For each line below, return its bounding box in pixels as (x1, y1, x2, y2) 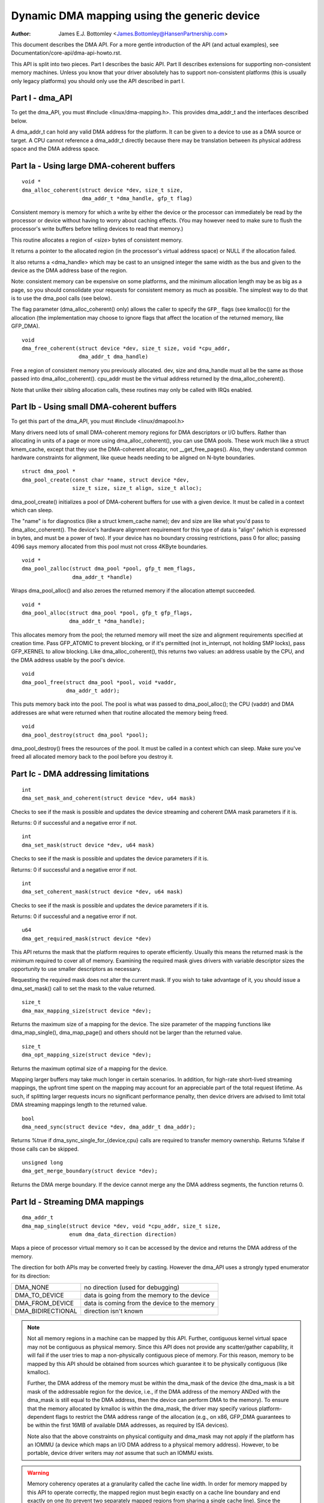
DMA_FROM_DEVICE (14, 1299, 74, 1307)
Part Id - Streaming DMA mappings (11, 1196, 144, 1207)
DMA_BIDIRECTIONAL (14, 1306, 77, 1315)
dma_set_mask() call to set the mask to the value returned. (11, 985, 156, 992)
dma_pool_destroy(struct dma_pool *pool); (22, 731, 149, 738)
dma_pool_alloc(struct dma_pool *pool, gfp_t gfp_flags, (22, 609, 193, 616)
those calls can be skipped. (11, 1145, 79, 1153)
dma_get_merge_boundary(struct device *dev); (22, 1168, 158, 1175)
